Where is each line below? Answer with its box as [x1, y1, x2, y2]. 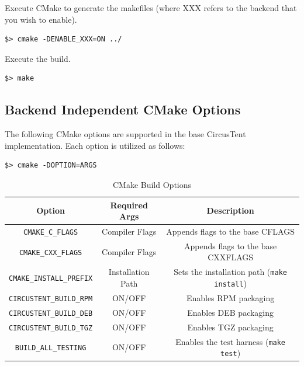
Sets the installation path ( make [174, 266, 287, 278]
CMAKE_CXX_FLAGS [19, 248, 82, 257]
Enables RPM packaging [186, 291, 275, 304]
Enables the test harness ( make [175, 335, 286, 347]
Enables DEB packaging [187, 306, 274, 318]
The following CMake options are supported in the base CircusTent [5, 128, 246, 140]
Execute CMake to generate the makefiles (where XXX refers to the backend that [5, 2, 297, 13]
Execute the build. [5, 52, 71, 64]
